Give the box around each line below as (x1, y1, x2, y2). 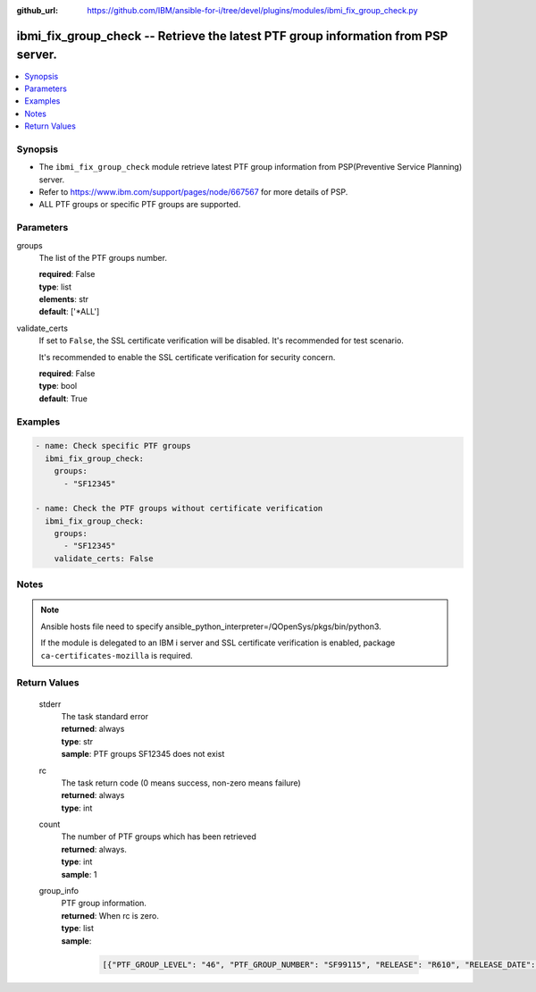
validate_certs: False (54, 553, 154, 563)
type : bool (38, 381, 78, 391)
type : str (61, 736, 94, 746)
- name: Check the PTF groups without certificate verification (35, 503, 323, 514)
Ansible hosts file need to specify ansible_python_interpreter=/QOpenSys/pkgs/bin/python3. (40, 621, 381, 632)
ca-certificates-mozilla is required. (40, 650, 193, 660)
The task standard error (61, 710, 149, 721)
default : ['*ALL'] (38, 307, 100, 317)
